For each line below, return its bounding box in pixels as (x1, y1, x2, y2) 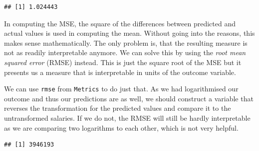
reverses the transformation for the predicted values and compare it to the (4, 103, 231, 113)
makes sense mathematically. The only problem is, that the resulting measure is (4, 37, 248, 48)
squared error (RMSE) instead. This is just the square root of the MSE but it (4, 57, 242, 67)
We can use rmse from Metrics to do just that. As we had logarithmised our (4, 83, 239, 94)
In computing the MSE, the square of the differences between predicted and (4, 18, 236, 28)
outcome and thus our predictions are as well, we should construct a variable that (4, 93, 254, 103)
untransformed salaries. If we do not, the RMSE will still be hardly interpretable (4, 113, 251, 123)
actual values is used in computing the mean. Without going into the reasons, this (4, 28, 255, 38)
